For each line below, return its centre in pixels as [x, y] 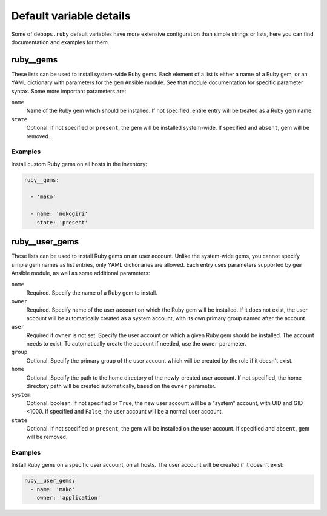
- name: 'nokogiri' [59, 214]
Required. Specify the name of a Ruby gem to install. [92, 293]
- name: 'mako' [53, 489]
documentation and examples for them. [60, 42]
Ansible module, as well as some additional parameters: [81, 273]
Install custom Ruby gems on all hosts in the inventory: [79, 164]
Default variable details [71, 16]
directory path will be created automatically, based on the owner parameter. [121, 386]
